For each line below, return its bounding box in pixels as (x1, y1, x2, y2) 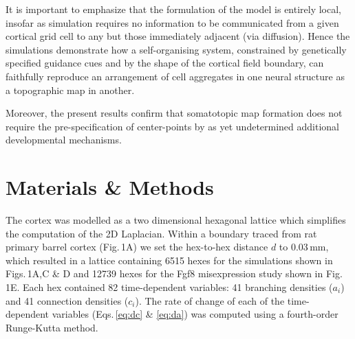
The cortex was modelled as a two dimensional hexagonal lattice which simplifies (6, 213, 346, 227)
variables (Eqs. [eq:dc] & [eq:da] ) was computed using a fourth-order (52, 307, 338, 321)
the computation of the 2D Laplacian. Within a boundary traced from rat (6, 226, 317, 240)
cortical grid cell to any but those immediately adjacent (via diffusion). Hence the (6, 29, 350, 43)
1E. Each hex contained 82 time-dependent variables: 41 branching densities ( (6, 280, 333, 294)
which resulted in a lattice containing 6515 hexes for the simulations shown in (6, 253, 333, 267)
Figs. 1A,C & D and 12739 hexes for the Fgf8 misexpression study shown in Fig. (6, 266, 343, 281)
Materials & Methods (6, 173, 214, 201)
